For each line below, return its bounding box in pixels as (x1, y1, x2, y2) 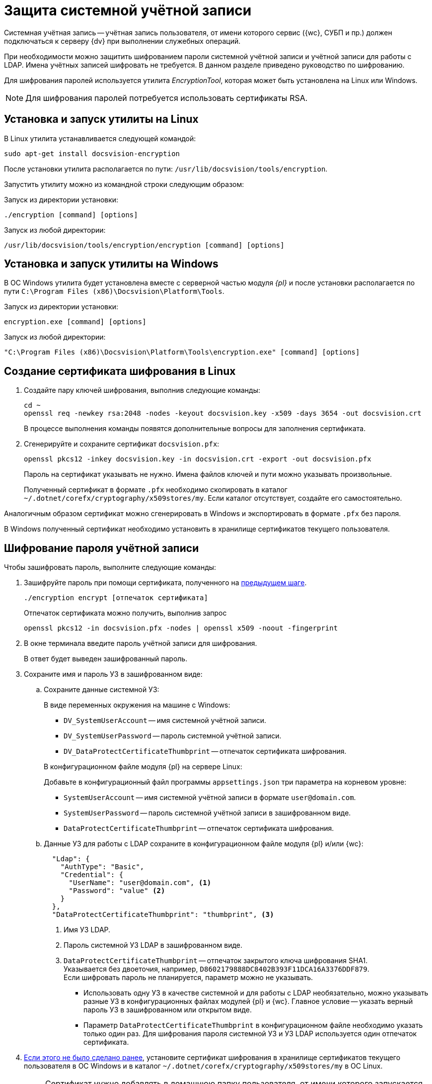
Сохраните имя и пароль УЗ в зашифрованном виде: (24, 670, 203, 679)
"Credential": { (60, 871, 124, 879)
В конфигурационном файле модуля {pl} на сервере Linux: (44, 762, 242, 771)
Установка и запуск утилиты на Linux (4, 113, 199, 126)
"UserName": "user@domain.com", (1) (69, 879, 212, 887)
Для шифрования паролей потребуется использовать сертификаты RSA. (25, 92, 308, 103)
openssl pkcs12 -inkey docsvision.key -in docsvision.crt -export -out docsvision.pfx (24, 455, 371, 463)
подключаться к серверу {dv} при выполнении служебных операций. (4, 36, 241, 45)
